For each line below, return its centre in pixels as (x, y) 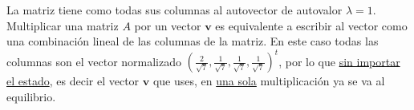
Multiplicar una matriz (63, 25)
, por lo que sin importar (339, 61)
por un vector (168, 25)
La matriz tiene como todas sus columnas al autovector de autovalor (175, 10)
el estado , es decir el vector (73, 81)
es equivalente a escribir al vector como (311, 25)
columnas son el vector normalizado (94, 61)
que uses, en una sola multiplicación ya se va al (269, 81)
